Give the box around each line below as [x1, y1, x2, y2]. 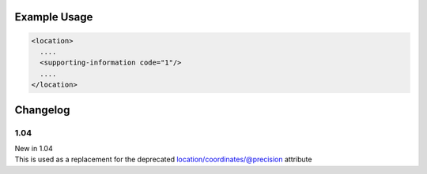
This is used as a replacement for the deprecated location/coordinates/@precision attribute [14, 154, 312, 165]
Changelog [14, 103, 70, 117]
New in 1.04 [14, 143, 53, 153]
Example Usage [14, 10, 93, 24]
